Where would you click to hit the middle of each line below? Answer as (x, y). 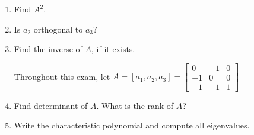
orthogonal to (58, 29)
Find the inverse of (48, 49)
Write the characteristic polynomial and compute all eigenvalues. (132, 125)
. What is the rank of (135, 105)
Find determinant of (51, 105)
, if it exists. (113, 49)
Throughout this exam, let (62, 76)
